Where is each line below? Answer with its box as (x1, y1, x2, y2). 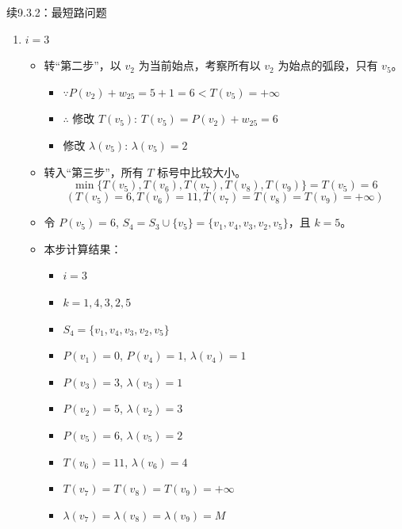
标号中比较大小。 (157, 163, 247, 180)
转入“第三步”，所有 (44, 163, 144, 180)
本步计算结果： (44, 240, 122, 257)
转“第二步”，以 (44, 57, 121, 74)
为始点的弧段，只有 (278, 57, 378, 74)
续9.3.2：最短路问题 (6, 4, 107, 20)
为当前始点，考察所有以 (138, 57, 261, 74)
